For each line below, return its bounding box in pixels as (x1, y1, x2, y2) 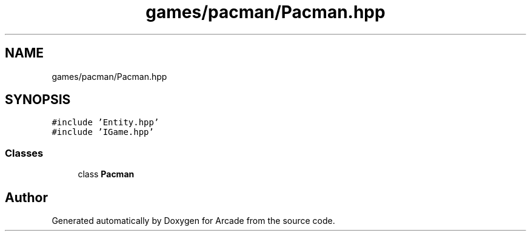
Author (5, 189, 48, 205)
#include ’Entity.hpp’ (52, 117, 159, 128)
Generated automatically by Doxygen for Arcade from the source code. (52, 215, 335, 226)
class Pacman (78, 169, 135, 180)
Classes (5, 146, 44, 159)
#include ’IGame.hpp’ (52, 127, 154, 137)
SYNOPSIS (5, 92, 71, 108)
